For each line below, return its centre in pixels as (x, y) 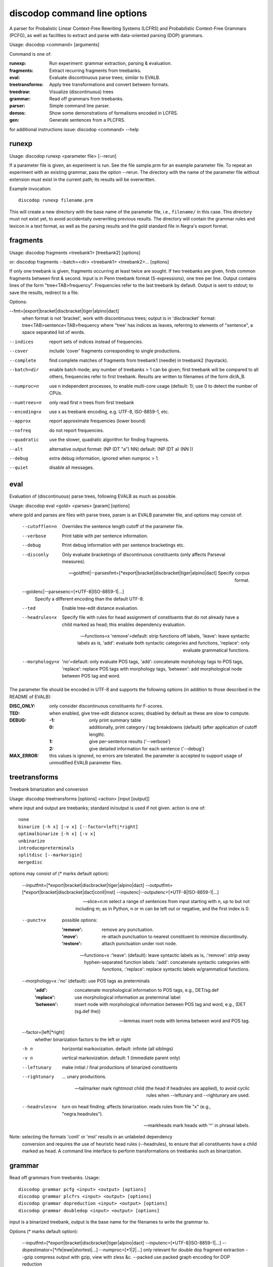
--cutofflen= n (39, 527)
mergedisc (30, 862)
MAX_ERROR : (24, 756)
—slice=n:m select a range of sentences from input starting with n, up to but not (166, 902)
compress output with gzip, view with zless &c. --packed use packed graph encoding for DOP (132, 1257)
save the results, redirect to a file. (44, 292)
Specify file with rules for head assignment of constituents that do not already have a (150, 617)
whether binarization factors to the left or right (83, 1039)
